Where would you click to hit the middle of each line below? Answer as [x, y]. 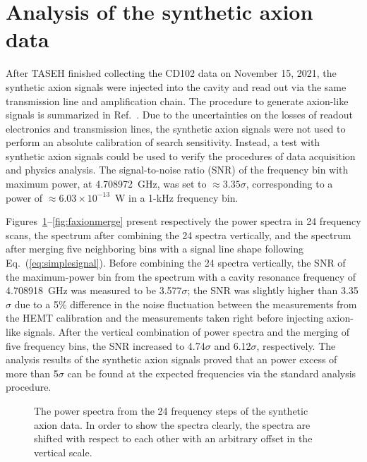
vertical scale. [63, 452]
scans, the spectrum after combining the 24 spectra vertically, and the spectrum [179, 235]
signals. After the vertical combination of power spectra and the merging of [186, 332]
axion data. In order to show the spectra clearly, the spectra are [172, 424]
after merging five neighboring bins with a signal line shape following [155, 249]
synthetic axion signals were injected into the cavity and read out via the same [176, 86]
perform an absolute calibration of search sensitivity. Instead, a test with [163, 142]
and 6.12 [233, 345]
